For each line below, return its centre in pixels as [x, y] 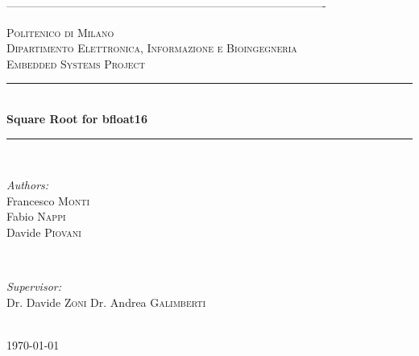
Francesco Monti [48, 200]
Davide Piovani [44, 232]
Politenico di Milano [60, 32]
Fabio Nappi [36, 216]
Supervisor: [34, 286]
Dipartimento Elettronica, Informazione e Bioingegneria [152, 48]
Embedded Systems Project [76, 63]
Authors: [28, 185]
